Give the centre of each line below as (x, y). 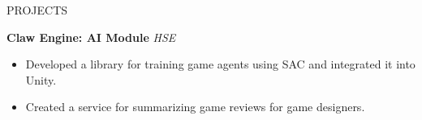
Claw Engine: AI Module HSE (91, 37)
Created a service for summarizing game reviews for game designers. (195, 107)
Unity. (41, 79)
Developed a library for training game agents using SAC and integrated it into (220, 64)
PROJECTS (37, 10)
